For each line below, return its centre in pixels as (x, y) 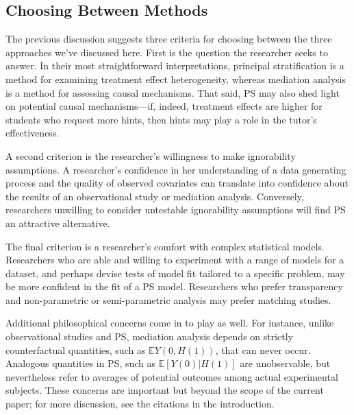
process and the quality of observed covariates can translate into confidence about (177, 183)
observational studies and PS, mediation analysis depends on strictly (150, 336)
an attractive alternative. (58, 223)
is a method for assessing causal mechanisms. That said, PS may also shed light (173, 92)
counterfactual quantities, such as (76, 349)
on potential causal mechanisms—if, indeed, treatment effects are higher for (164, 106)
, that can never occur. (263, 349)
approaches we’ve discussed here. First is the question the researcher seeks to (167, 52)
